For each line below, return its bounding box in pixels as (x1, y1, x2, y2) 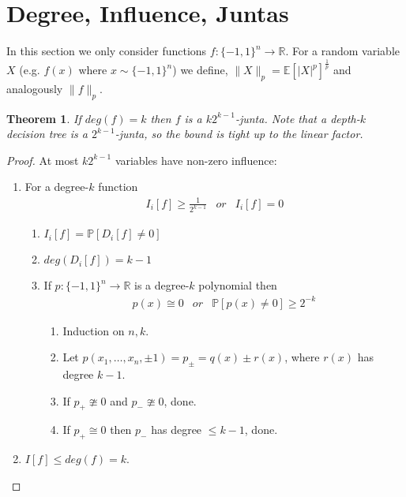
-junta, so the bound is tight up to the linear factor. (115, 125, 363, 142)
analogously (6, 80, 63, 96)
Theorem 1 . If (6, 110, 81, 126)
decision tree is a (6, 125, 88, 142)
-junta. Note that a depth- (235, 110, 360, 126)
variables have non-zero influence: (115, 151, 277, 168)
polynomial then (198, 277, 277, 293)
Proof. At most (6, 151, 79, 168)
